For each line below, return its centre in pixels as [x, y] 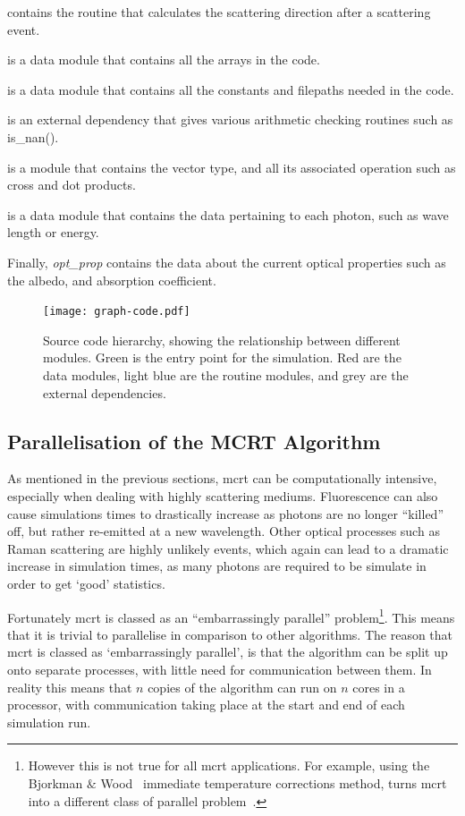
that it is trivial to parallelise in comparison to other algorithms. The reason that [230, 634]
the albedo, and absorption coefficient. [112, 280]
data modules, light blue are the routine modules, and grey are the [226, 374]
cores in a [379, 687]
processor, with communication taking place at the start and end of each [206, 705]
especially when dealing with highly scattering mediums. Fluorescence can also [223, 495]
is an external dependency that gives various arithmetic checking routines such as [230, 119]
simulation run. [49, 722]
